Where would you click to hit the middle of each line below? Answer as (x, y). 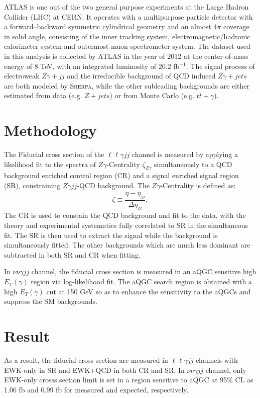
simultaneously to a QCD (193, 164)
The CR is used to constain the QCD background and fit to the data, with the (125, 215)
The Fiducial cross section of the (54, 154)
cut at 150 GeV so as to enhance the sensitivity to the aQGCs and (149, 291)
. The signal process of (220, 66)
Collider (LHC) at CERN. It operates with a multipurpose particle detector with (128, 16)
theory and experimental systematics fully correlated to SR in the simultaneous (126, 225)
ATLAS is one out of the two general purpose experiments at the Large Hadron (126, 7)
